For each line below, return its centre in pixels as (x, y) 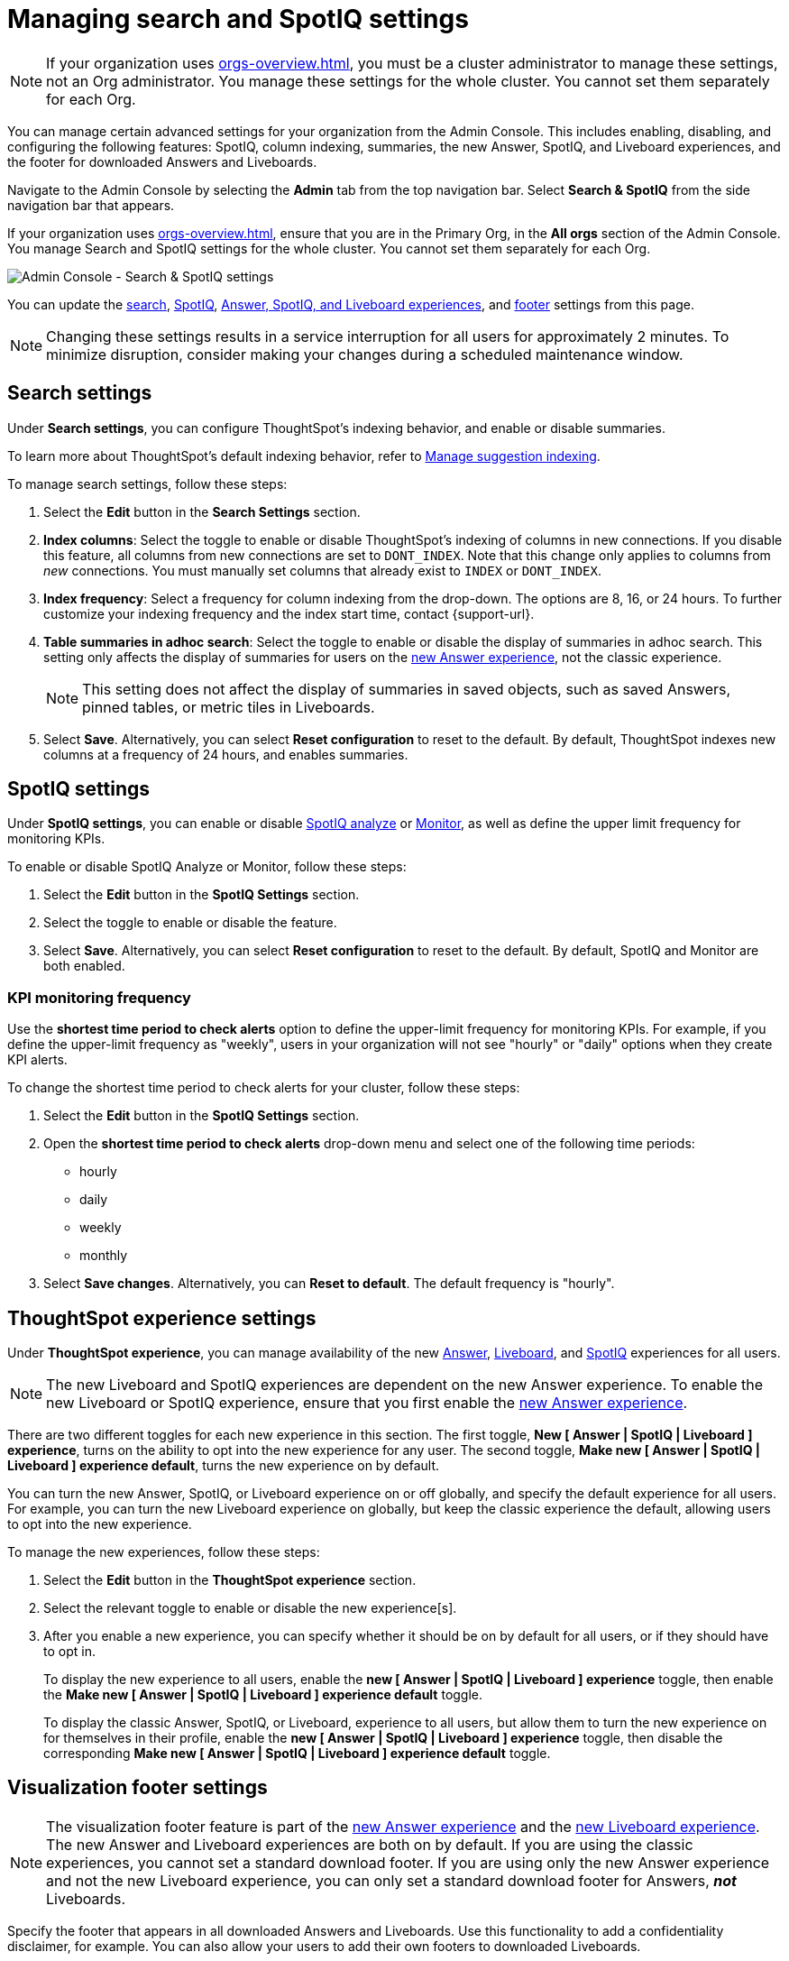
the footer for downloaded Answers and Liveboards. (162, 161)
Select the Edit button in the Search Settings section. (202, 511)
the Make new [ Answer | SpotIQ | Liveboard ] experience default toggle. (263, 1695)
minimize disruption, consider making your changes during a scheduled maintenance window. (365, 354)
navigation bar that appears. (91, 205)
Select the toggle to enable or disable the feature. (190, 923)
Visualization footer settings (138, 1788)
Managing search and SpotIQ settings (238, 19)
